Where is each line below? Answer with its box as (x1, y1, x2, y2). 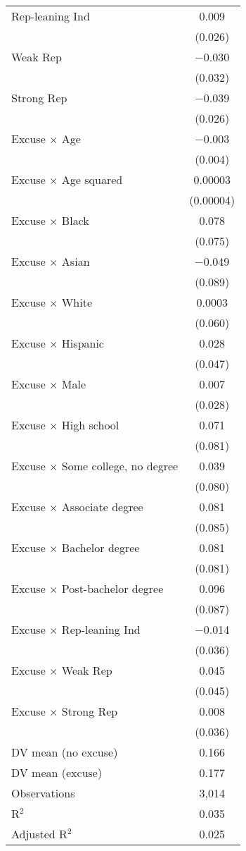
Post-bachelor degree (61, 580, 164, 596)
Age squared (61, 171, 123, 188)
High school (61, 417, 119, 433)
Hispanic (61, 335, 104, 351)
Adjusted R (11, 826, 67, 842)
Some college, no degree (61, 458, 179, 474)
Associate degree (61, 498, 143, 515)
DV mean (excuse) (11, 764, 103, 780)
